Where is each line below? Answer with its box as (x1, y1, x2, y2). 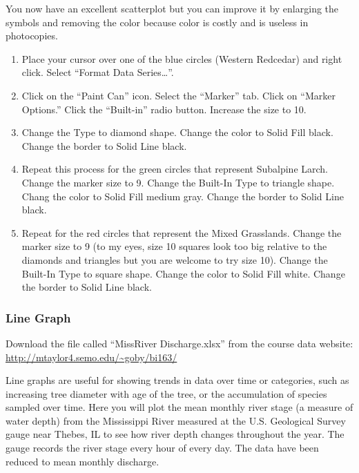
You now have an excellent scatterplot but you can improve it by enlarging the (6, 1, 339, 15)
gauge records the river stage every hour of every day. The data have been (6, 441, 319, 455)
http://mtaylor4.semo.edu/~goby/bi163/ (6, 349, 177, 364)
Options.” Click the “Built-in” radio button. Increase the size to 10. (21, 102, 307, 116)
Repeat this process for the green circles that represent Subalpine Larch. (21, 162, 328, 176)
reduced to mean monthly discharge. (6, 454, 159, 468)
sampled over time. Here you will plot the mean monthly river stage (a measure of (6, 400, 353, 414)
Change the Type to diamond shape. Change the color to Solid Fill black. (21, 125, 333, 139)
